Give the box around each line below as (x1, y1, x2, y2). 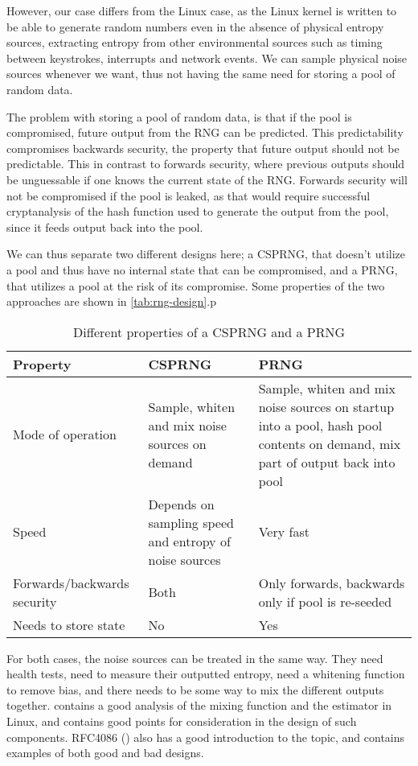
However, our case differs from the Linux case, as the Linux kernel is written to (6, 2, 397, 19)
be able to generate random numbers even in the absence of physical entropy (6, 18, 384, 35)
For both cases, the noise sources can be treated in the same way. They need (6, 649, 383, 666)
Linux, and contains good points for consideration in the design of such (6, 713, 357, 730)
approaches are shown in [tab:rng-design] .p (6, 293, 216, 310)
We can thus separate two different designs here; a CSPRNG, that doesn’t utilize (6, 245, 406, 262)
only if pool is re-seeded (258, 591, 392, 611)
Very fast (258, 522, 309, 542)
